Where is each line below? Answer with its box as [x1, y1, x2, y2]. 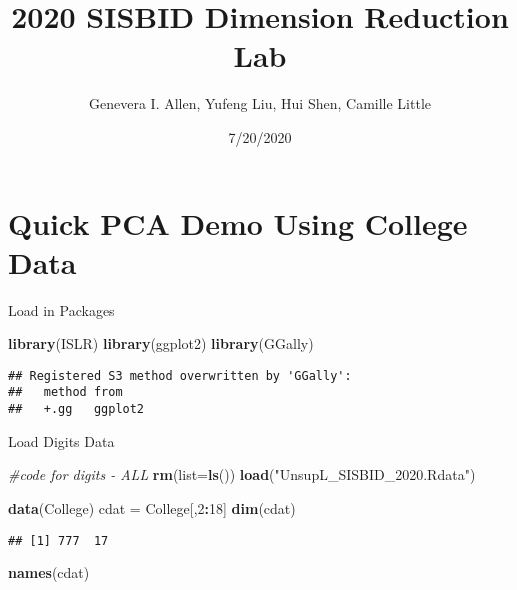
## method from [8, 385, 123, 400]
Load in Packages [8, 299, 115, 320]
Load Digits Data [8, 430, 115, 451]
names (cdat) [8, 562, 90, 583]
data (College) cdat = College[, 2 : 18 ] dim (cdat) [8, 497, 296, 518]
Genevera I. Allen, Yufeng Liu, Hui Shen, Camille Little [89, 93, 431, 114]
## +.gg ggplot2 [8, 402, 145, 417]
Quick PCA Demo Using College [8, 202, 468, 243]
